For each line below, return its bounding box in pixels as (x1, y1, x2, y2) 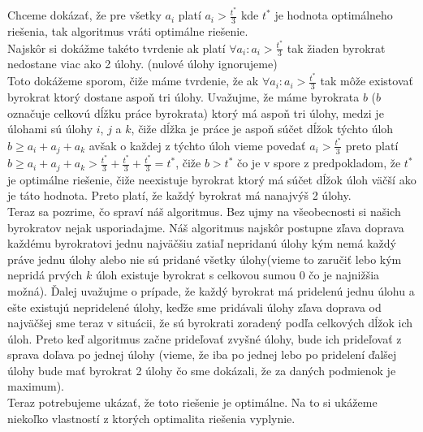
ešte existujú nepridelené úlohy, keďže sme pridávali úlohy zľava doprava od (7, 298, 382, 315)
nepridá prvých (7, 266, 83, 283)
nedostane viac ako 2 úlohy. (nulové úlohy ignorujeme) (7, 55, 278, 72)
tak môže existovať (320, 72, 413, 89)
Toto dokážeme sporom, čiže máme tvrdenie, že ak (7, 72, 259, 89)
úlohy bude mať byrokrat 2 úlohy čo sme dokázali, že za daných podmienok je (7, 361, 396, 378)
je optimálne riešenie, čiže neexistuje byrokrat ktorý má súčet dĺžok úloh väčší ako (7, 171, 417, 188)
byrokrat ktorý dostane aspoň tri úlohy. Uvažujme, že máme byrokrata (7, 88, 360, 105)
